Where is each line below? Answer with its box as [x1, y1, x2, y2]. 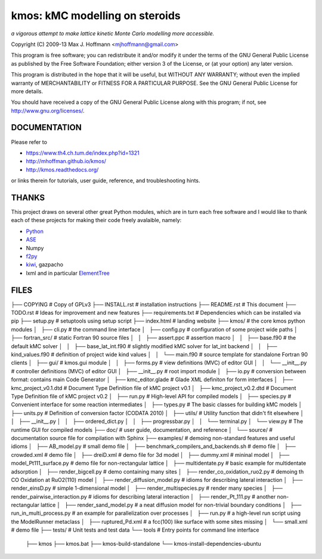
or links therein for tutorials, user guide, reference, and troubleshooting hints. [11, 177, 200, 185]
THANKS [11, 192, 45, 202]
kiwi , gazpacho [26, 261, 64, 268]
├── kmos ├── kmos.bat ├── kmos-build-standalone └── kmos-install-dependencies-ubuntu [26, 540, 262, 547]
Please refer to [11, 138, 48, 146]
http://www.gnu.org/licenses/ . [11, 107, 85, 114]
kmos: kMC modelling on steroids [11, 9, 181, 22]
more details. [11, 87, 44, 95]
